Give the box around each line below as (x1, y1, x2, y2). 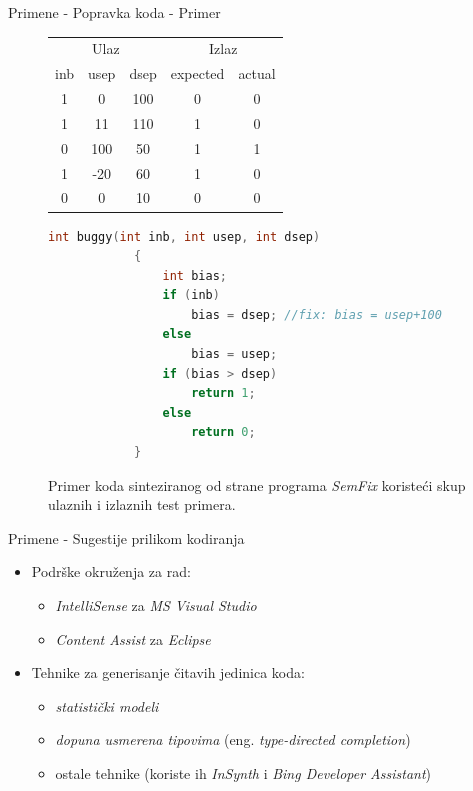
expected (170, 63, 225, 84)
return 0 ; (191, 425, 256, 440)
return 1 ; (191, 386, 256, 401)
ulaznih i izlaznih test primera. (48, 494, 236, 515)
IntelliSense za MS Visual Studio (55, 595, 257, 615)
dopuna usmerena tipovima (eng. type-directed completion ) (55, 729, 411, 750)
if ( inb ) (162, 288, 220, 303)
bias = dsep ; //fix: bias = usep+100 (191, 307, 442, 322)
